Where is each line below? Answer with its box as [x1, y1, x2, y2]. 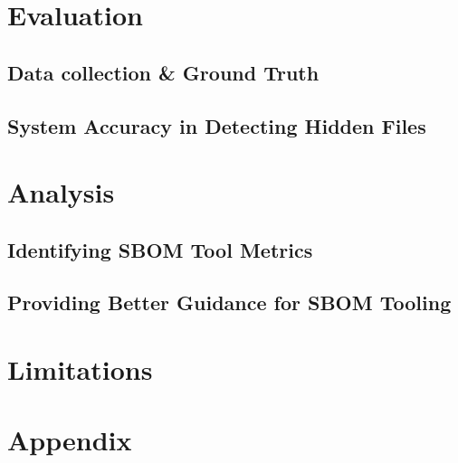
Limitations [7, 351, 153, 388]
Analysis [7, 174, 115, 211]
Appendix [7, 421, 132, 458]
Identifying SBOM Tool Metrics [7, 235, 313, 263]
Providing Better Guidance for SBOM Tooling [7, 288, 452, 317]
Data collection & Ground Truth [7, 58, 320, 86]
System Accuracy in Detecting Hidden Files [7, 111, 426, 139]
